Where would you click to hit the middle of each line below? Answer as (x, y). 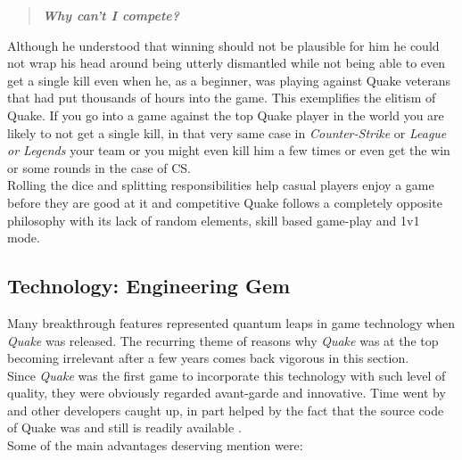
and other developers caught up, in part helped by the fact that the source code (226, 410)
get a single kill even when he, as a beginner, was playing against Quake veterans (229, 80)
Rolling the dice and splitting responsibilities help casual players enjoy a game (221, 185)
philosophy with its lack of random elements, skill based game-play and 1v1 (214, 220)
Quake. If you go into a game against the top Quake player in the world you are (226, 115)
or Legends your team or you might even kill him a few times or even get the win (229, 150)
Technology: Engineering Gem (149, 286)
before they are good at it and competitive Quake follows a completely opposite (225, 202)
